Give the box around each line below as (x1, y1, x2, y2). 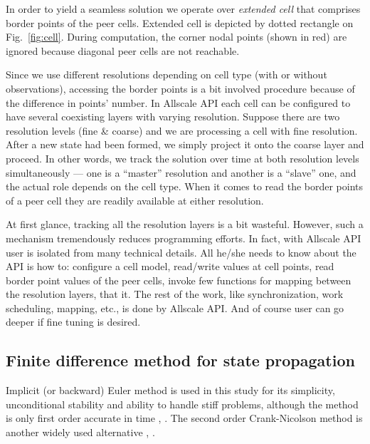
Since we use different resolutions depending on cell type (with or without (6, 67, 327, 82)
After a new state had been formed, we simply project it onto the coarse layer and (6, 137, 364, 152)
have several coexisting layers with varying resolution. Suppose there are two (6, 109, 340, 124)
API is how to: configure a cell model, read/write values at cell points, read (6, 259, 334, 274)
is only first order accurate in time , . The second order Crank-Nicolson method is (6, 411, 363, 425)
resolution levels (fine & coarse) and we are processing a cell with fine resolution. (6, 123, 358, 138)
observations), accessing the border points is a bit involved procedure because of (6, 81, 355, 95)
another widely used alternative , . (6, 425, 155, 440)
